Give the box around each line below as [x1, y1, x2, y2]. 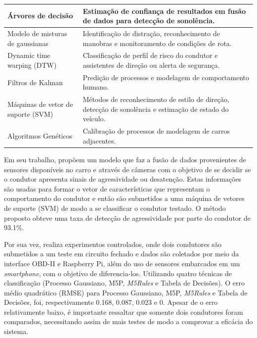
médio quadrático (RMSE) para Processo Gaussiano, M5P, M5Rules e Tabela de [4, 287, 248, 297]
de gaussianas [7, 38, 48, 48]
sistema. [4, 326, 29, 337]
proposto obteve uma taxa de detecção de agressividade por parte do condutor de [4, 212, 251, 223]
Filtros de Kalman [7, 77, 63, 87]
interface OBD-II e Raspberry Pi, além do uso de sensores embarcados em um [4, 258, 240, 268]
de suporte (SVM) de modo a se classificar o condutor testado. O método [4, 202, 226, 213]
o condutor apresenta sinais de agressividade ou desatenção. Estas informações [4, 174, 242, 184]
